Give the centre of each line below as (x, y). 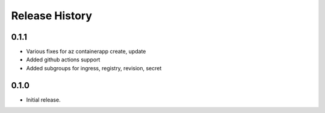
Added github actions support (63, 60)
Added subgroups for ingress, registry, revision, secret (94, 68)
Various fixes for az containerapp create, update (86, 52)
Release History (52, 16)
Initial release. (43, 100)
